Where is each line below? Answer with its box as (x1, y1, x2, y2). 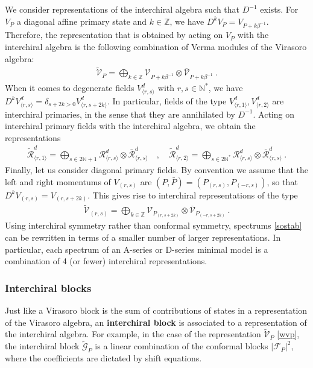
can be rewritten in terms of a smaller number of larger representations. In (5, 230, 281, 243)
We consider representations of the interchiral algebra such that (5, 3, 240, 15)
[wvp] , (277, 328, 300, 340)
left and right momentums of (5, 175, 111, 188)
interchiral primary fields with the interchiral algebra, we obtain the (5, 119, 256, 132)
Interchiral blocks (5, 280, 92, 295)
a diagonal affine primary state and (16, 14, 147, 27)
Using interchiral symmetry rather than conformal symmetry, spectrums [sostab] (5, 219, 302, 232)
